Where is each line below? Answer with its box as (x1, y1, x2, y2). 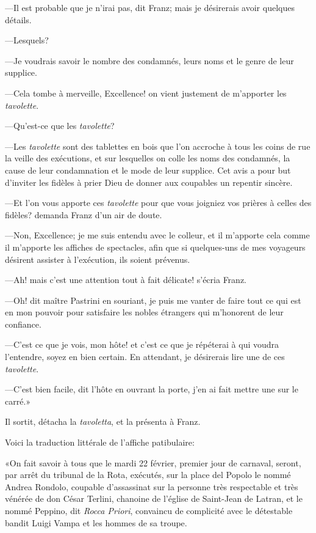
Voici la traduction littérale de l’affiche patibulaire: (5, 436, 195, 449)
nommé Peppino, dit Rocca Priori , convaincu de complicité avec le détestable (5, 504, 293, 516)
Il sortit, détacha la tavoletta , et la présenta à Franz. (5, 415, 201, 428)
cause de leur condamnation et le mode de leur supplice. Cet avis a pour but (5, 163, 291, 176)
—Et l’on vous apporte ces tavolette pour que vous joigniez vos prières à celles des (5, 196, 312, 209)
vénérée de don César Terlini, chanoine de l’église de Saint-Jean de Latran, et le (5, 492, 303, 505)
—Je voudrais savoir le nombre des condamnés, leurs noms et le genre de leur (5, 54, 294, 67)
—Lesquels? (5, 34, 49, 46)
